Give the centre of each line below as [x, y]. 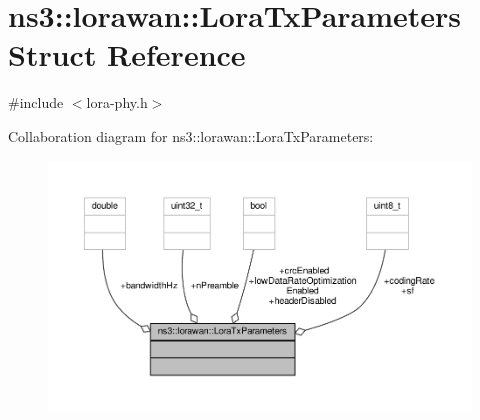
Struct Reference [127, 54]
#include [36, 102]
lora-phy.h [117, 102]
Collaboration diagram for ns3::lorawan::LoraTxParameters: [191, 135]
